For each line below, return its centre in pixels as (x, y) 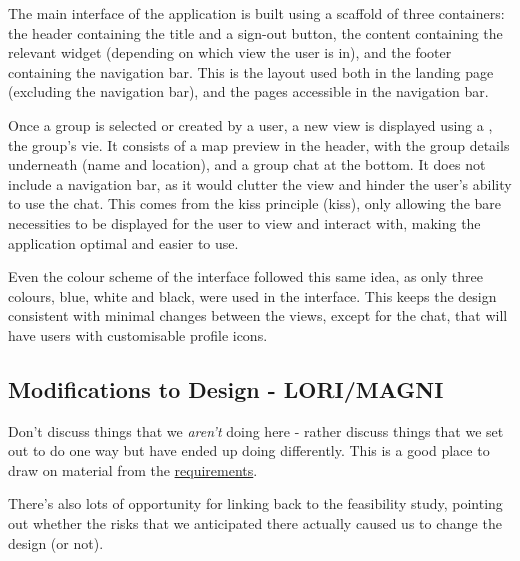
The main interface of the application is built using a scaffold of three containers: (256, 13)
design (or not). (56, 542)
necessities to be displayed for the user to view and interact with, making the (244, 222)
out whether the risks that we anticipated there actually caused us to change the (255, 523)
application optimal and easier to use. (123, 242)
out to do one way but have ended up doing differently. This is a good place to (249, 450)
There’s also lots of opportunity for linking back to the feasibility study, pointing (255, 503)
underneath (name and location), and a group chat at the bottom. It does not (247, 164)
